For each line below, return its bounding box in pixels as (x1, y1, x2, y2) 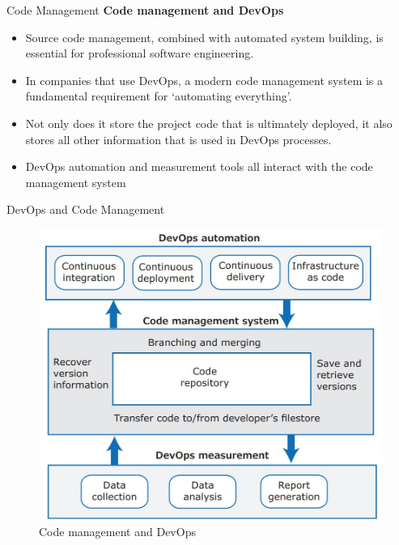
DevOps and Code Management (6, 201, 165, 218)
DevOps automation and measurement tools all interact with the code (25, 158, 373, 175)
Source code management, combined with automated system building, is (25, 28, 384, 45)
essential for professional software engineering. (25, 45, 254, 62)
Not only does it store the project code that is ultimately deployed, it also (25, 114, 393, 131)
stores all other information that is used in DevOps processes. (25, 130, 332, 147)
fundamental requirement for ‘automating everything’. (25, 87, 292, 104)
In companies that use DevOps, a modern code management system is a (25, 71, 384, 88)
